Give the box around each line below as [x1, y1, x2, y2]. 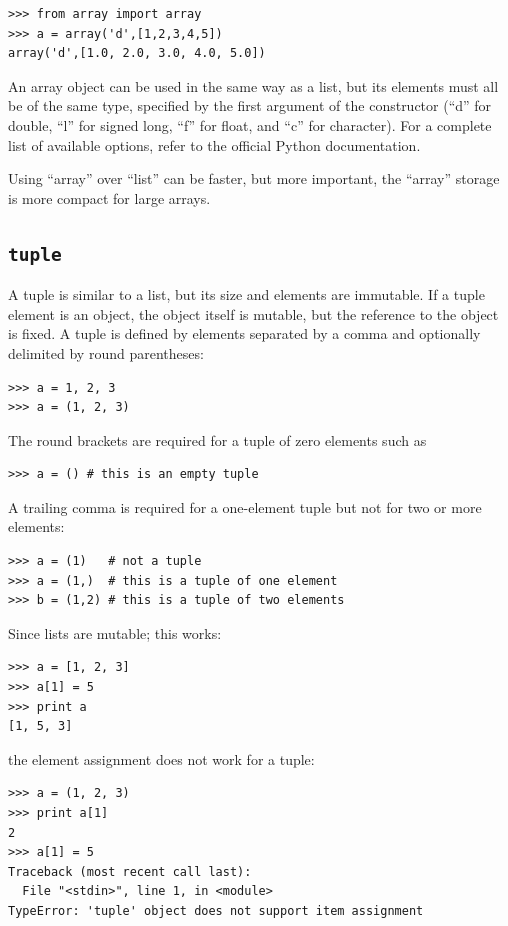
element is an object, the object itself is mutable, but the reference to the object [8, 303, 499, 324]
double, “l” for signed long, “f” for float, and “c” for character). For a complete [8, 114, 492, 135]
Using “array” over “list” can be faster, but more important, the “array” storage [8, 168, 500, 189]
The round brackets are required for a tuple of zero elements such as [8, 429, 427, 450]
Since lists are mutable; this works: [8, 622, 222, 643]
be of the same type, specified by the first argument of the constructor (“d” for [8, 95, 492, 116]
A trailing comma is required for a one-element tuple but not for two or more [8, 496, 482, 517]
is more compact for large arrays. [8, 187, 211, 208]
